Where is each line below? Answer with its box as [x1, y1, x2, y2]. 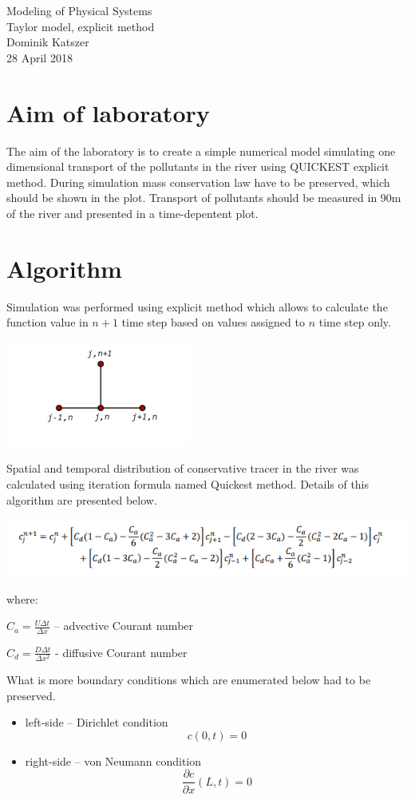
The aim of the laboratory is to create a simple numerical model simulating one [6, 142, 396, 159]
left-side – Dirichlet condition [25, 714, 168, 731]
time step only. [318, 314, 391, 331]
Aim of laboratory [6, 96, 210, 129]
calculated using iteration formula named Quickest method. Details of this [6, 475, 370, 492]
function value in [6, 314, 89, 331]
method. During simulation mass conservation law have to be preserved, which [6, 173, 390, 190]
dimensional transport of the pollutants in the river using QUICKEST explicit [6, 158, 389, 175]
